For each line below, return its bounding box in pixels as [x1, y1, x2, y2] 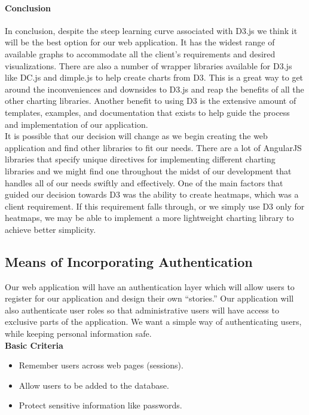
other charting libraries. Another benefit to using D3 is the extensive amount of [5, 94, 296, 107]
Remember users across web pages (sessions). [19, 359, 183, 371]
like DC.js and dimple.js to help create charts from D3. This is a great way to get [5, 71, 304, 84]
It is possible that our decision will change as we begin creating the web [5, 130, 268, 142]
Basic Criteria [5, 339, 63, 351]
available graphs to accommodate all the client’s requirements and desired [5, 47, 276, 60]
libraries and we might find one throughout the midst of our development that [5, 164, 292, 177]
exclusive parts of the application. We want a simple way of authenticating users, [5, 315, 302, 328]
